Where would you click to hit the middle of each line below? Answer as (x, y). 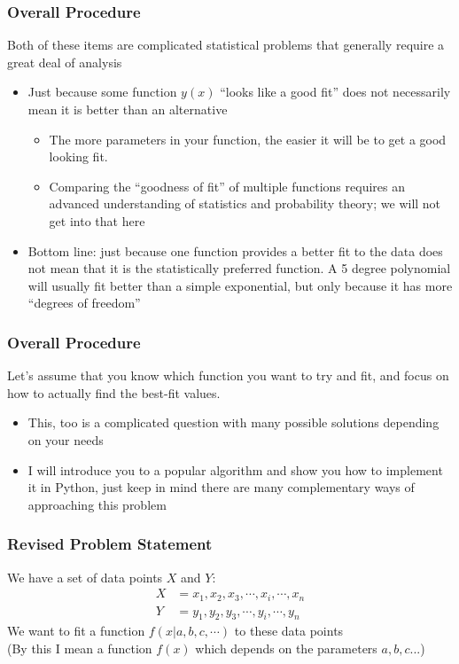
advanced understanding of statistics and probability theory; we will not (245, 203)
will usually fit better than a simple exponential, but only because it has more (240, 285)
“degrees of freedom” (84, 303)
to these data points (289, 631)
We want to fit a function (76, 631)
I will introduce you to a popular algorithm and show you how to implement (235, 469)
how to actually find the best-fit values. (114, 392)
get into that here (97, 220)
